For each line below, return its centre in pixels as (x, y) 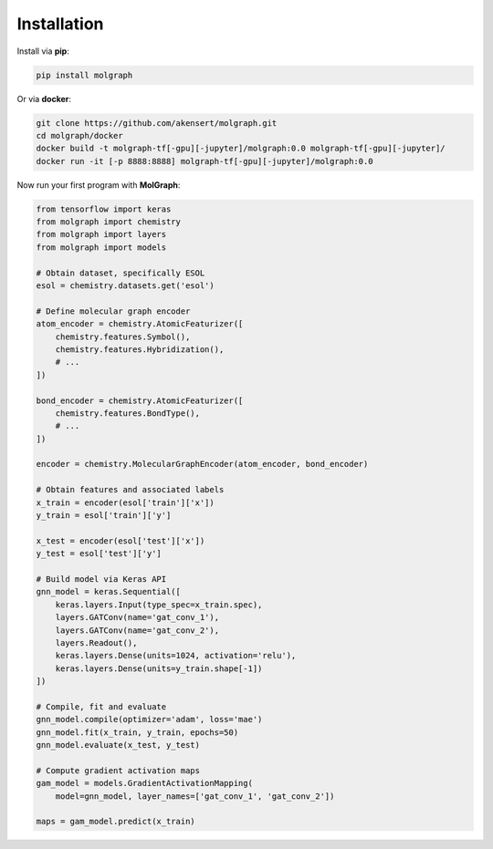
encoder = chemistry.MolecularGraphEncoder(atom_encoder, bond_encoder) (202, 464)
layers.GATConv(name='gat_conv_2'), (137, 630)
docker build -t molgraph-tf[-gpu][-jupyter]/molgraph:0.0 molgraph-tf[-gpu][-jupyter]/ (241, 149)
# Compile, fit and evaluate (101, 706)
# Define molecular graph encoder (113, 311)
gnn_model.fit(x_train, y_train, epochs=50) (137, 732)
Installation (60, 24)
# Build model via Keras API (101, 579)
